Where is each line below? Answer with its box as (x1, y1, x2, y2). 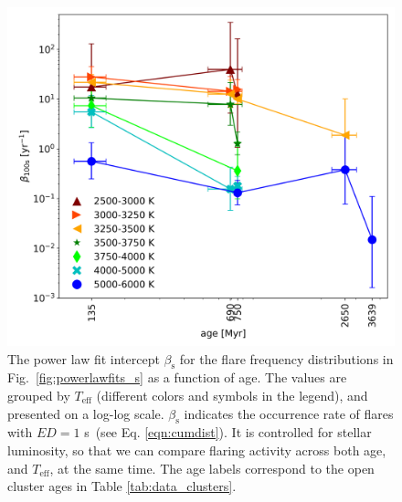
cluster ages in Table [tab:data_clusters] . (7, 476, 237, 496)
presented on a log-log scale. (7, 403, 164, 423)
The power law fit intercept (7, 349, 160, 368)
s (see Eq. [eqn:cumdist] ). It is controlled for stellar (84, 423, 372, 442)
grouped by (7, 385, 70, 404)
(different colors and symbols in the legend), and (96, 385, 368, 404)
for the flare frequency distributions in (179, 349, 394, 368)
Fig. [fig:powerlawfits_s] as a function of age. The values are (7, 368, 347, 387)
